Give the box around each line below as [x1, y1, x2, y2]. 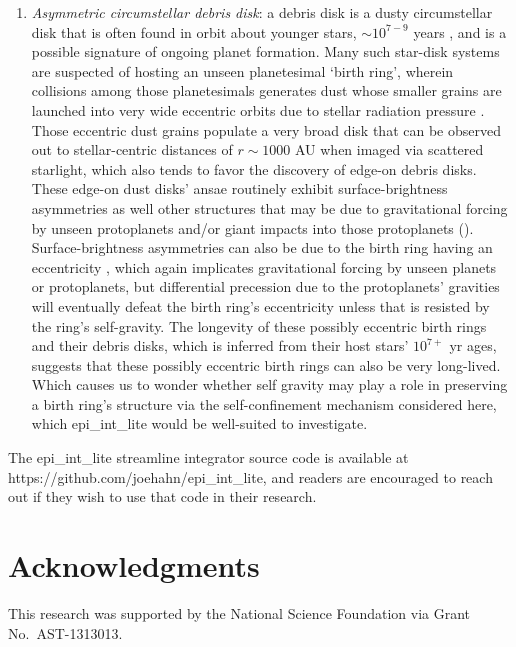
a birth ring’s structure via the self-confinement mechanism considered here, [31, 393, 497, 414]
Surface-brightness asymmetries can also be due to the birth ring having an [31, 237, 493, 258]
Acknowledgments [8, 545, 260, 586]
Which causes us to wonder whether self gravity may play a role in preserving [31, 374, 508, 395]
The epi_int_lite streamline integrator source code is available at [8, 447, 409, 468]
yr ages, [449, 335, 497, 356]
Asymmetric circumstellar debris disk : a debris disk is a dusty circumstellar [31, 2, 493, 22]
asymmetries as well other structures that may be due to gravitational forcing [31, 197, 508, 218]
